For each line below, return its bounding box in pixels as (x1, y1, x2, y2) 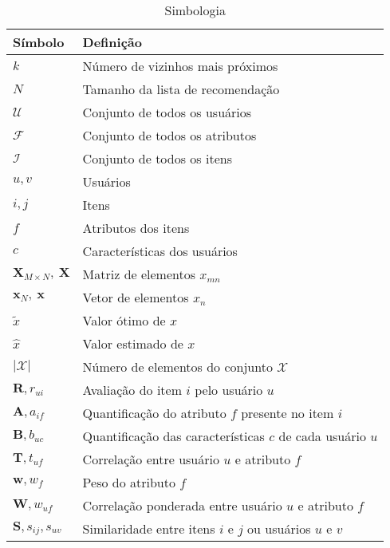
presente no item (241, 404, 334, 422)
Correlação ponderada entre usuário (82, 496, 282, 514)
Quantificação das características (82, 427, 265, 445)
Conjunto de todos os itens (82, 149, 232, 168)
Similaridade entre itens (82, 519, 215, 538)
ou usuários (247, 519, 311, 538)
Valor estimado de (82, 334, 183, 353)
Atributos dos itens (82, 219, 190, 237)
